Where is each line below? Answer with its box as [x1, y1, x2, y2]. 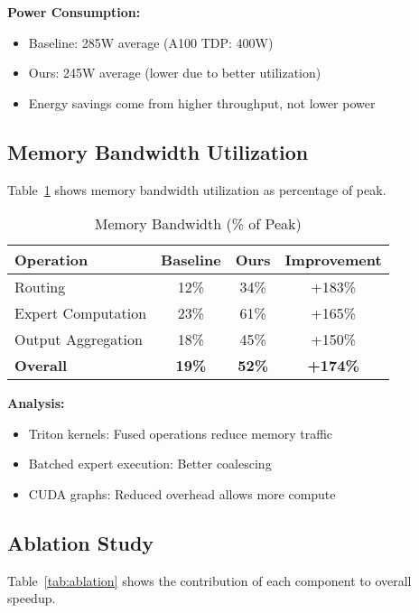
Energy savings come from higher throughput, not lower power [28, 93, 376, 112]
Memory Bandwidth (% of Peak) [94, 213, 302, 235]
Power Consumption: [7, 3, 141, 21]
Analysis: [7, 394, 65, 413]
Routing [14, 276, 66, 298]
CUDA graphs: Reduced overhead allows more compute [28, 484, 336, 503]
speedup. [7, 589, 56, 608]
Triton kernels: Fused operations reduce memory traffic [28, 423, 333, 442]
